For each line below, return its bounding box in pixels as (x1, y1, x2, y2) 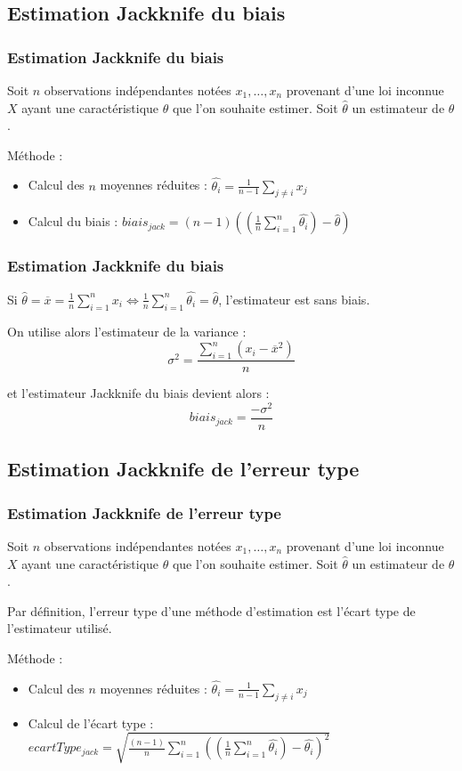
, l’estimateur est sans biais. (218, 289, 370, 308)
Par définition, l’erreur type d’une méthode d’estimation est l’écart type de (7, 601, 416, 620)
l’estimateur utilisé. (7, 619, 112, 637)
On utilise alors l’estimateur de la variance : (7, 321, 247, 340)
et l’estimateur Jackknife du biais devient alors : (7, 384, 270, 402)
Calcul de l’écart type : (28, 713, 154, 732)
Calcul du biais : (28, 212, 118, 231)
